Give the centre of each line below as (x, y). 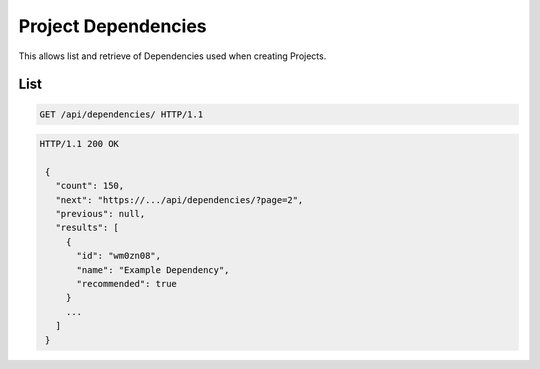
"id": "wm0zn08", (119, 256)
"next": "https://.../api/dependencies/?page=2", (179, 199)
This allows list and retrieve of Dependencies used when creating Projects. (172, 56)
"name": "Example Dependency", (153, 269)
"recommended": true (126, 284)
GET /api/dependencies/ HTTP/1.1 (121, 114)
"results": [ (87, 228)
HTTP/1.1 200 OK (79, 144)
